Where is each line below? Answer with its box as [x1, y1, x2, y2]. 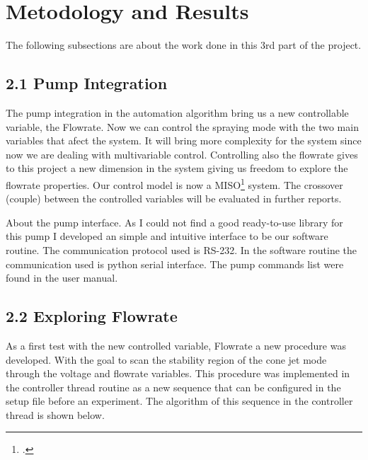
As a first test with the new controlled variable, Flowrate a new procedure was [6, 338, 346, 352]
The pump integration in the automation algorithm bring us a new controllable [6, 105, 349, 120]
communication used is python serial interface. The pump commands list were [6, 256, 344, 271]
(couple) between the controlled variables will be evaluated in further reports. [6, 191, 342, 206]
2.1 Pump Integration [6, 72, 168, 94]
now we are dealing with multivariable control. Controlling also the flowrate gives [6, 146, 358, 161]
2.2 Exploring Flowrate [6, 305, 178, 327]
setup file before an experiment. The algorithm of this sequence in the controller [6, 393, 353, 408]
